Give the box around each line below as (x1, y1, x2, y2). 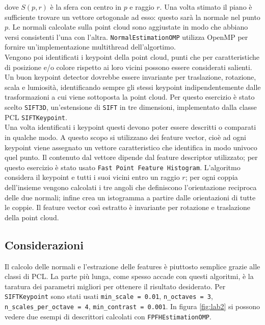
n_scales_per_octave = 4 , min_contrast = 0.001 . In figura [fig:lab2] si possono (5, 300, 260, 311)
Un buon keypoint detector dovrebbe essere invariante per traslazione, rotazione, (5, 72, 256, 82)
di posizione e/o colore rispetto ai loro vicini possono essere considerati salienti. (5, 61, 252, 72)
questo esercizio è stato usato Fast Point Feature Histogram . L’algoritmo (5, 161, 241, 172)
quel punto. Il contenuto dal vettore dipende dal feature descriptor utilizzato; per (5, 152, 258, 163)
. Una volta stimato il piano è (160, 2, 252, 12)
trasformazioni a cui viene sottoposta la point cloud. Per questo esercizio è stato (5, 91, 255, 102)
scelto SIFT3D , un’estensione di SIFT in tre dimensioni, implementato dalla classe (5, 102, 257, 112)
